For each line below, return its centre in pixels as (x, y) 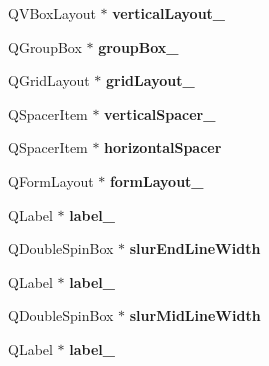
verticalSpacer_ (160, 113)
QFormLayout (51, 180)
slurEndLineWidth (195, 248)
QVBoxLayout (52, 13)
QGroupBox (45, 46)
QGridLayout (49, 80)
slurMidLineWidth (195, 315)
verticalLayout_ (169, 13)
